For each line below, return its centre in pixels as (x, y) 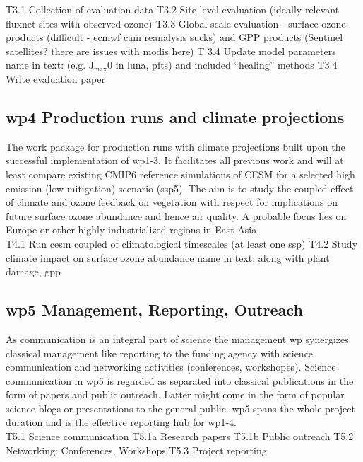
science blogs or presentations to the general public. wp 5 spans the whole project (180, 408)
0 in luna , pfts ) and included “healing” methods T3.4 (222, 65)
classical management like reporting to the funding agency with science (160, 353)
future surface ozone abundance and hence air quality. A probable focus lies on (176, 215)
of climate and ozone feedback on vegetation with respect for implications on (172, 202)
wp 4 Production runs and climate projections (175, 116)
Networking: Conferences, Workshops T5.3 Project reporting (136, 450)
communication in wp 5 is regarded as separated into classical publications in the (180, 380)
